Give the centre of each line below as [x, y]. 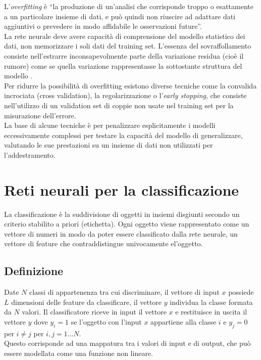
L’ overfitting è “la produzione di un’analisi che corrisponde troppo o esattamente [129, 6]
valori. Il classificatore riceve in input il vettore [94, 312]
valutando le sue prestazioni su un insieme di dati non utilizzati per [109, 145]
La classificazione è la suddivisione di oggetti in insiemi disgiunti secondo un [122, 214]
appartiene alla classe [184, 321]
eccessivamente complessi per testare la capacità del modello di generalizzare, [123, 135]
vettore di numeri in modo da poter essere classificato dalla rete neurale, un [121, 233]
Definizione [34, 271]
